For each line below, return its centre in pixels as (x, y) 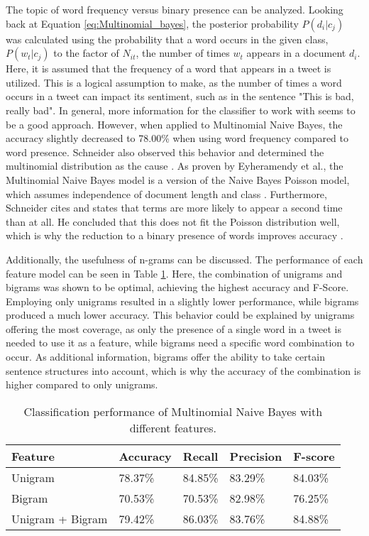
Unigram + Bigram (60, 518)
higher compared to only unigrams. (82, 384)
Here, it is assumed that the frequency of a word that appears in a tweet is (169, 69)
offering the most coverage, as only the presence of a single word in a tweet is (174, 328)
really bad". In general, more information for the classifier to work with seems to (181, 110)
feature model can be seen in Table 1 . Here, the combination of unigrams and (174, 273)
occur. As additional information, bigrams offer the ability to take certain (165, 357)
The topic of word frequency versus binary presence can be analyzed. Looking (175, 9)
